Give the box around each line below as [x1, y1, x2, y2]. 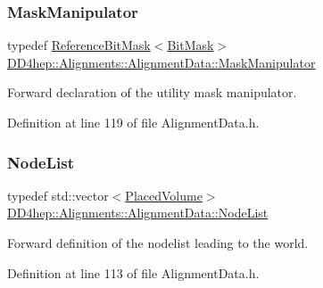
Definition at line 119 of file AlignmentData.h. [7, 113, 260, 131]
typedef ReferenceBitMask [7, 36, 151, 54]
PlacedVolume [125, 185, 203, 204]
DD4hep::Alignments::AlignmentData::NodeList [7, 203, 269, 222]
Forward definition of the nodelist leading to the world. [7, 234, 309, 251]
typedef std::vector [7, 185, 109, 204]
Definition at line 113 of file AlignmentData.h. [7, 263, 260, 282]
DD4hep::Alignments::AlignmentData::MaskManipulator [7, 53, 316, 71]
